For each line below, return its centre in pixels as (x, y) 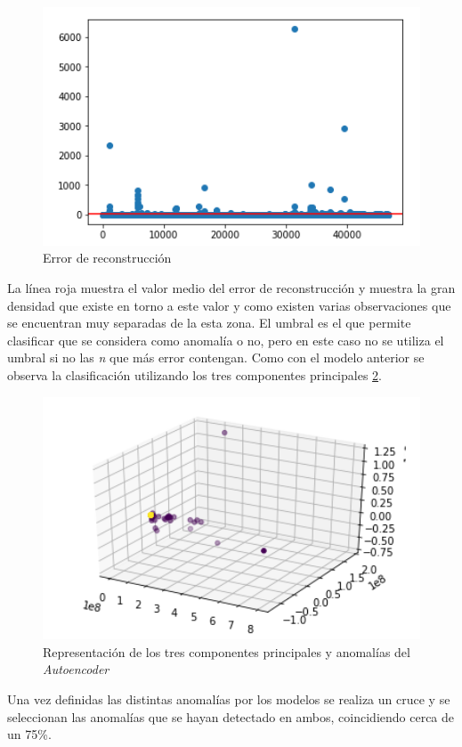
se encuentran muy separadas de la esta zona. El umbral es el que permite (209, 323)
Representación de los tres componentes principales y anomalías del (227, 651)
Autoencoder (76, 669)
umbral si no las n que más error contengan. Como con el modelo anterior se (216, 357)
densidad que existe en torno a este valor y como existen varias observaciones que (229, 305)
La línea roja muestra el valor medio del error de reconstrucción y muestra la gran (231, 288)
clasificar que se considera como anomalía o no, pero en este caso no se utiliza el (226, 340)
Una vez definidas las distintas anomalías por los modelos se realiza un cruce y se (229, 699)
